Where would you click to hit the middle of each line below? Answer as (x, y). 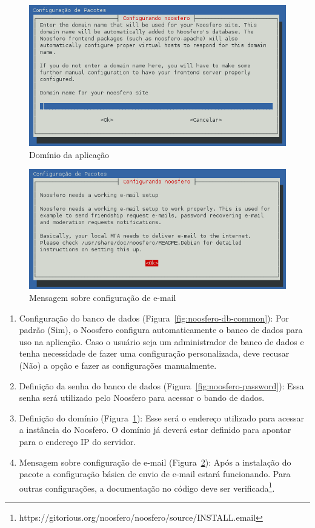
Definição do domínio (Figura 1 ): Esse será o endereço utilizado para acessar (161, 417)
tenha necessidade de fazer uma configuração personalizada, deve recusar (154, 353)
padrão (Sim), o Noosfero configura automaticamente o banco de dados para (161, 330)
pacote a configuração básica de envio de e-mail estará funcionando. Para (155, 474)
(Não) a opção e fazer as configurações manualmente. (118, 365)
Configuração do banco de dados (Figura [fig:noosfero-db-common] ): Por (154, 318)
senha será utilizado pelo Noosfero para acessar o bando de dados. (142, 398)
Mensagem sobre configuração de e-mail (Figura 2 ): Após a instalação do (155, 462)
